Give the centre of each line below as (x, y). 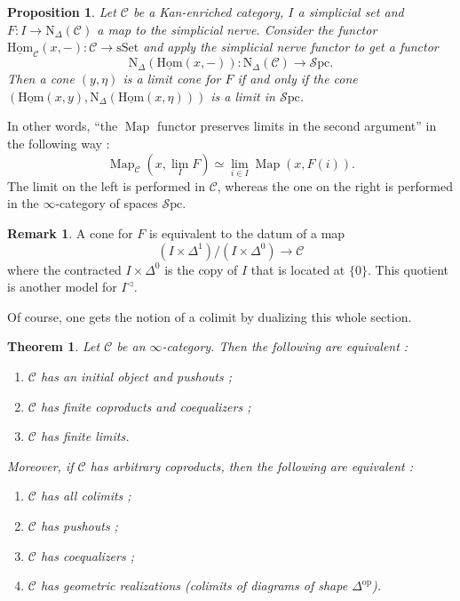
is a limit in (243, 96)
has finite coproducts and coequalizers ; (146, 406)
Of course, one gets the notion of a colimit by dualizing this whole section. (210, 316)
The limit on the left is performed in (106, 185)
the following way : (59, 143)
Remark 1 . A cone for (70, 232)
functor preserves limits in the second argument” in (297, 126)
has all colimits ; (86, 496)
